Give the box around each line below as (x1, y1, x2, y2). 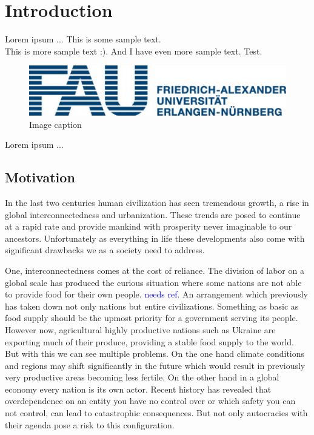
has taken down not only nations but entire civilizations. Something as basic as (5, 299, 299, 312)
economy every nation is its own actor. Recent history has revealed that (5, 382, 272, 395)
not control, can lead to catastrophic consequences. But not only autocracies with (5, 407, 308, 419)
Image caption (29, 118, 82, 130)
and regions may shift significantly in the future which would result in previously (5, 359, 306, 371)
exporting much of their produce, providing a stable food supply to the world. (5, 335, 294, 348)
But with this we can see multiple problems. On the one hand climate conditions (5, 347, 305, 360)
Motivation (5, 168, 75, 187)
